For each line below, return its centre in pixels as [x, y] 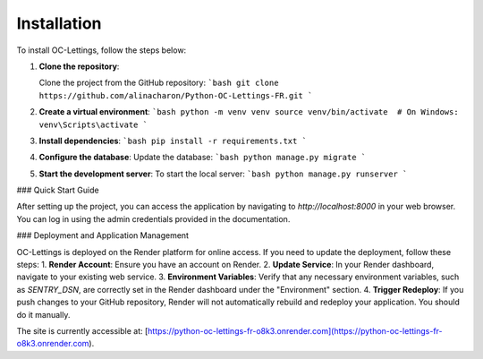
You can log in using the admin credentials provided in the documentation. [153, 218]
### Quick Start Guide [58, 190]
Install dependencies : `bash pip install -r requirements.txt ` [173, 141]
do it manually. [43, 314]
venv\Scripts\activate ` [93, 124]
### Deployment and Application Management [103, 235]
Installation [59, 23]
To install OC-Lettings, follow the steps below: [102, 50]
